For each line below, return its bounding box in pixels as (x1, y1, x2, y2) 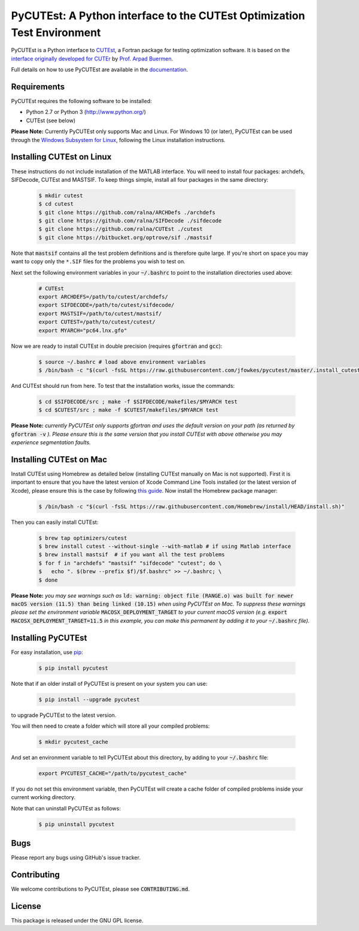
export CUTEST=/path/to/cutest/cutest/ (38, 318, 156, 326)
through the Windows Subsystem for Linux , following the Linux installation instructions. (11, 136, 226, 143)
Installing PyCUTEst (11, 632, 87, 643)
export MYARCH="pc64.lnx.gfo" (38, 327, 127, 334)
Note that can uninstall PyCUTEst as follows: (11, 805, 121, 812)
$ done (38, 576, 58, 583)
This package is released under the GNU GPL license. (11, 917, 144, 924)
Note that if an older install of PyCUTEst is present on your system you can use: (11, 680, 208, 687)
